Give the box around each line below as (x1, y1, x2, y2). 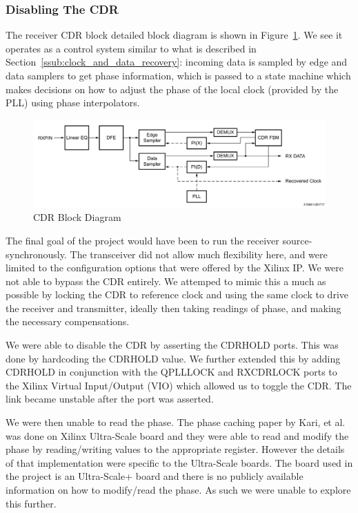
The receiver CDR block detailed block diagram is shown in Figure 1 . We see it (6, 28, 343, 42)
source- (282, 233, 312, 247)
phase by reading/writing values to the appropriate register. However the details (6, 442, 345, 456)
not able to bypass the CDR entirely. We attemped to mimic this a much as (6, 273, 326, 288)
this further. (6, 496, 57, 510)
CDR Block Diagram (33, 210, 121, 224)
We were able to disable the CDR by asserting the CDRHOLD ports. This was (6, 338, 339, 352)
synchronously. (6, 246, 67, 261)
